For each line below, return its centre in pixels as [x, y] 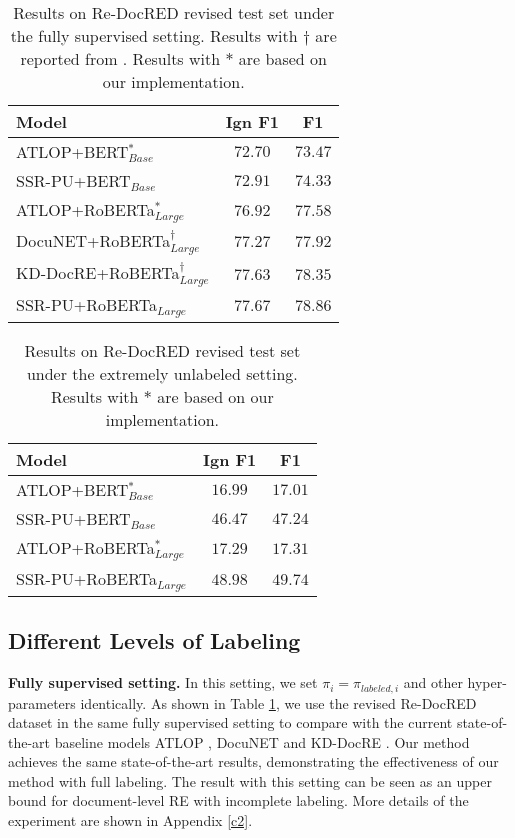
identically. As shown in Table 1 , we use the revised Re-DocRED [278, 702]
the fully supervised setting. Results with [154, 35]
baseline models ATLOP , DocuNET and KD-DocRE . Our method [262, 741]
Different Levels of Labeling [154, 640]
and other [433, 682]
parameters [42, 702]
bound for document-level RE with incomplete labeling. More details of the [238, 800]
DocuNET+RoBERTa [93, 240]
